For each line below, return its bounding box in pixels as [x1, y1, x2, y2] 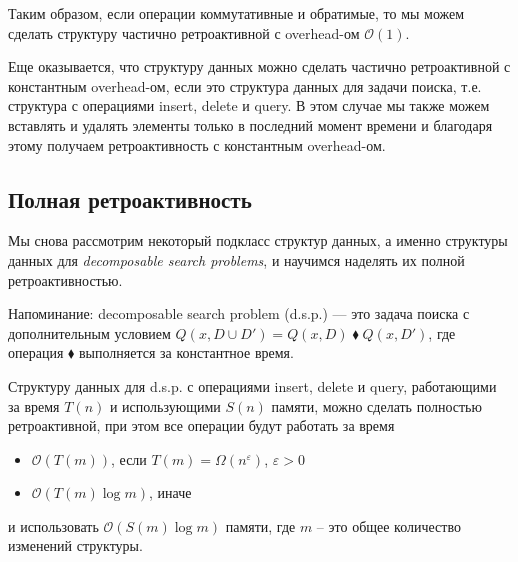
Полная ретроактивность [8, 183, 252, 214]
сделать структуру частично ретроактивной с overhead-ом [8, 22, 360, 43]
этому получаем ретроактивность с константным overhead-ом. [8, 134, 386, 155]
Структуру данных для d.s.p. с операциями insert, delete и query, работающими [8, 375, 497, 396]
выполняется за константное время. [78, 342, 294, 363]
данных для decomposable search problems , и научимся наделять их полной [8, 249, 465, 270]
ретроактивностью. [8, 269, 123, 290]
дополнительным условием [8, 322, 171, 343]
